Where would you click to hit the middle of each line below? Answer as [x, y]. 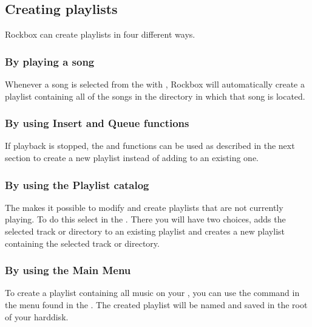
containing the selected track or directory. [82, 243]
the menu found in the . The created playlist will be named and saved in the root [156, 305]
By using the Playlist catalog [77, 184]
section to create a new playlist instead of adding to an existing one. [132, 158]
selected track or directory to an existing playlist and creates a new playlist [145, 231]
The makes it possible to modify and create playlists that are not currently [144, 207]
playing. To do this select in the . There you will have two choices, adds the [145, 219]
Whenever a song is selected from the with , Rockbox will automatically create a [155, 84]
